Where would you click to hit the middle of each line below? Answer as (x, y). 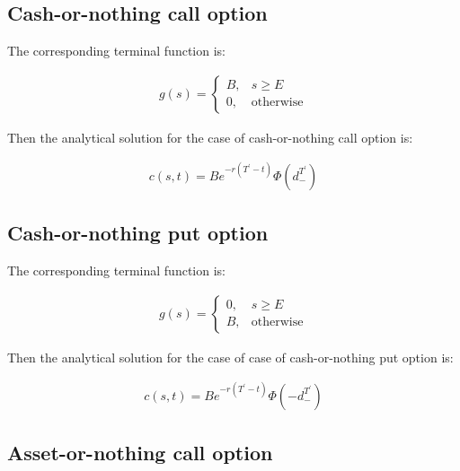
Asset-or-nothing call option (140, 453)
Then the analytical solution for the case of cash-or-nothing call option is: (210, 137)
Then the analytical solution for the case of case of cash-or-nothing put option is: (230, 357)
